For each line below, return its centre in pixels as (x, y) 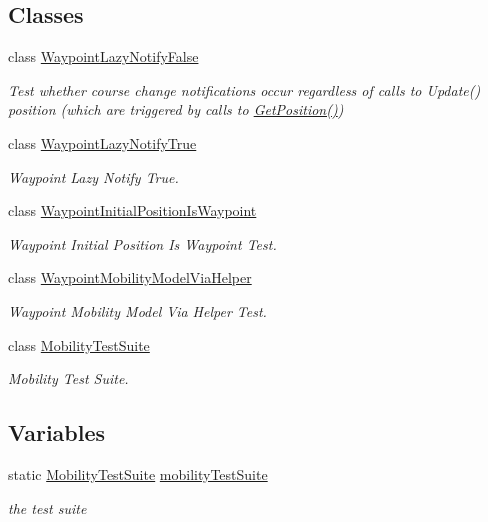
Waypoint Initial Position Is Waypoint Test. (142, 243)
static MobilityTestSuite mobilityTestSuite (138, 473)
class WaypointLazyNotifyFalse (103, 56)
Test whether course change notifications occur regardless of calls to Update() (244, 89)
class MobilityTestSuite (79, 344)
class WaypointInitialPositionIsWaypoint (132, 210)
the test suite (47, 507)
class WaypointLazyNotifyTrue (102, 142)
